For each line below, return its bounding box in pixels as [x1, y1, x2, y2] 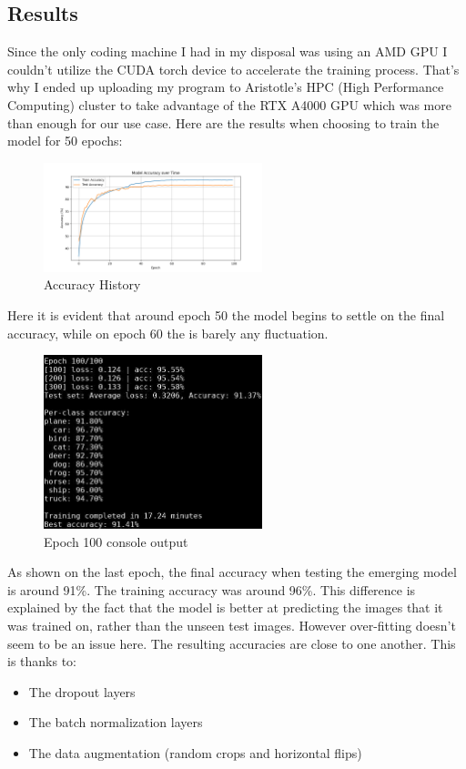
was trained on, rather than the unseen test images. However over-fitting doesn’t [7, 615, 456, 634]
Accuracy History [44, 275, 141, 294]
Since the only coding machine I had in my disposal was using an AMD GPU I [7, 42, 448, 61]
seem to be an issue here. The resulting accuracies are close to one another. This [7, 633, 456, 653]
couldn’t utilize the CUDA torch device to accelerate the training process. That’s [7, 59, 460, 78]
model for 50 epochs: [7, 131, 123, 150]
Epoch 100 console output [44, 531, 188, 551]
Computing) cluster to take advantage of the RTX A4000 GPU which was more [7, 95, 451, 114]
